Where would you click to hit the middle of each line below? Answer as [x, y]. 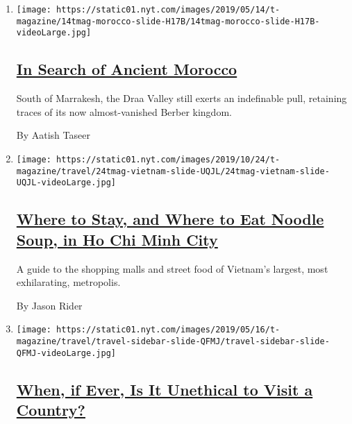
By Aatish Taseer [53, 135]
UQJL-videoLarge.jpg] [66, 183]
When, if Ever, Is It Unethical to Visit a [165, 389]
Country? [51, 410]
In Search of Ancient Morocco [127, 69]
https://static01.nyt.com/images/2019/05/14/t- [168, 10]
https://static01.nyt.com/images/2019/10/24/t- [168, 159]
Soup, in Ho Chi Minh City [117, 239]
